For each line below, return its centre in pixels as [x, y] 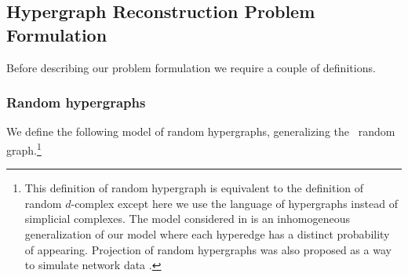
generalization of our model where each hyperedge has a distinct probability [207, 234]
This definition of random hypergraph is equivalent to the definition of [194, 188]
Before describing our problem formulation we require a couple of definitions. [191, 67]
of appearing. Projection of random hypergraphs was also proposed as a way [208, 249]
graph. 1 [24, 149]
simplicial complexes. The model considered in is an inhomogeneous [187, 219]
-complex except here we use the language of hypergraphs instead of [234, 203]
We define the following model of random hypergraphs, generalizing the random [201, 131]
